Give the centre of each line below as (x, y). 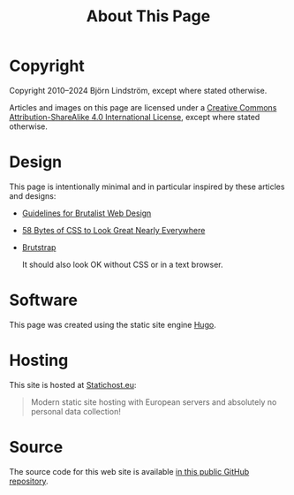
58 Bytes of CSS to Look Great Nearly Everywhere (113, 230)
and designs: (33, 195)
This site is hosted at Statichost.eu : (73, 385)
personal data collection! (75, 411)
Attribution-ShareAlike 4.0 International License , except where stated (135, 117)
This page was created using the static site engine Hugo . (113, 324)
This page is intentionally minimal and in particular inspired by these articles (147, 187)
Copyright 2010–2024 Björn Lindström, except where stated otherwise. (138, 90)
